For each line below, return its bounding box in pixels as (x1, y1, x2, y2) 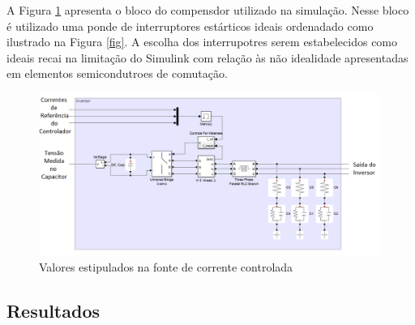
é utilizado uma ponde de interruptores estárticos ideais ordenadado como (6, 17, 374, 34)
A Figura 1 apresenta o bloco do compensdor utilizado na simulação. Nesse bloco (6, 2, 409, 18)
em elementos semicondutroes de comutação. (6, 65, 228, 82)
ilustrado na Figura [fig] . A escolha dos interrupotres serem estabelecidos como (6, 33, 398, 50)
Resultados (6, 297, 100, 323)
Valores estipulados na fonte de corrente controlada (39, 258, 293, 275)
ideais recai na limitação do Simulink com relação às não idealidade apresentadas (6, 49, 409, 66)
